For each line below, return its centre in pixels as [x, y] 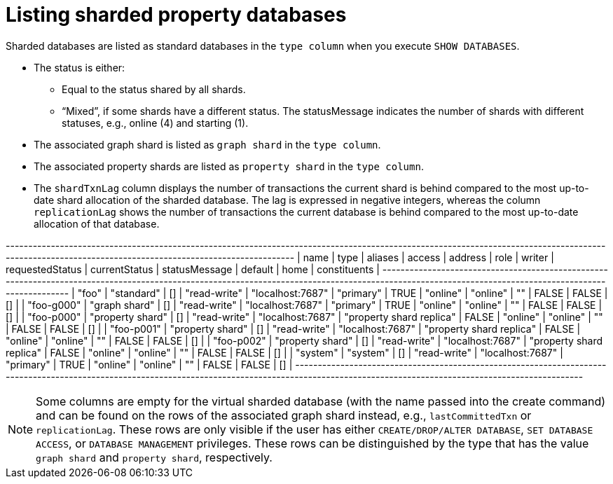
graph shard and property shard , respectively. [154, 457]
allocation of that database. [97, 223]
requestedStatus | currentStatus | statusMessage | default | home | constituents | [193, 269]
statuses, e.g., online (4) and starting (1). [155, 123]
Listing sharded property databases [176, 15]
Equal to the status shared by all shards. [154, 89]
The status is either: [80, 67]
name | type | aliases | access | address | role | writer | [428, 257]
